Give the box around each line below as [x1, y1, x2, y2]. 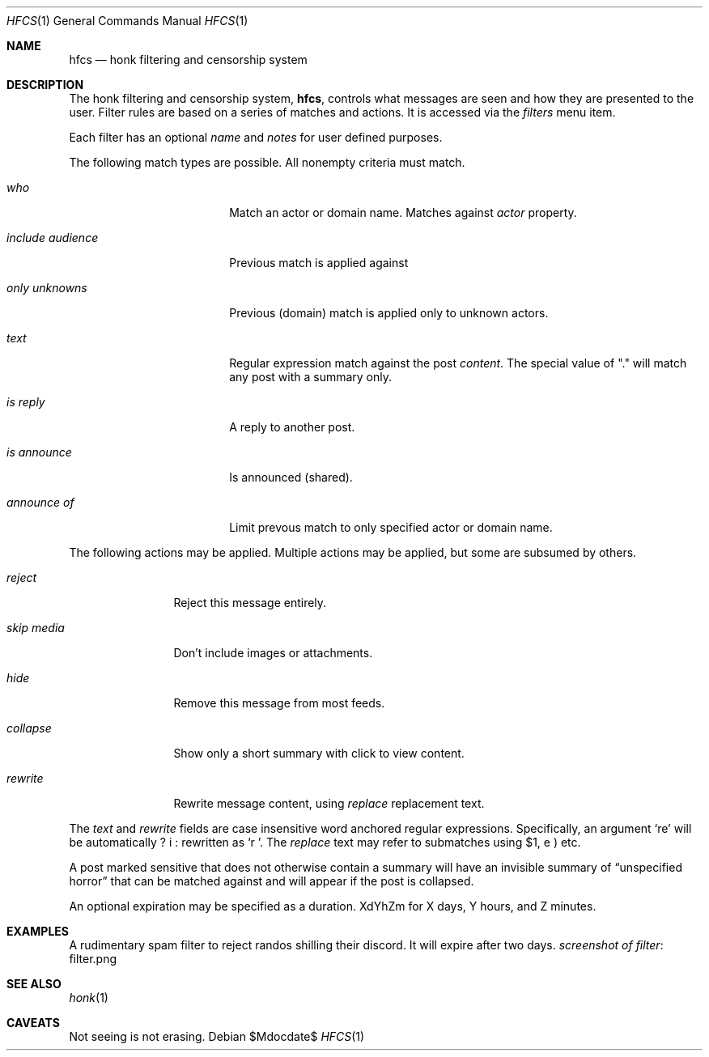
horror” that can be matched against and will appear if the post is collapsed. [69, 874, 474, 888]
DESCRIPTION [6, 78, 84, 91]
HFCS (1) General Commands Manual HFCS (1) [6, 14, 248, 28]
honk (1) [69, 991, 108, 1004]
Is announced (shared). [229, 470, 353, 484]
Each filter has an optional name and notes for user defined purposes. [69, 130, 443, 144]
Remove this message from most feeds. [173, 696, 385, 710]
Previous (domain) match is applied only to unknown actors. [229, 306, 549, 320]
